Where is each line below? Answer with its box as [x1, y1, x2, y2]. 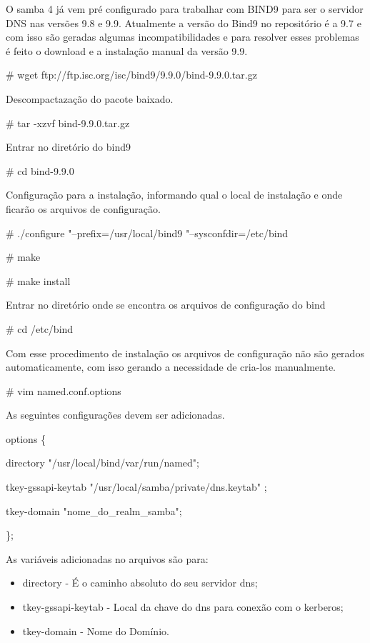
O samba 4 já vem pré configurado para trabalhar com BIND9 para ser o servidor [6, 1, 364, 16]
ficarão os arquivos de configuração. [6, 201, 161, 216]
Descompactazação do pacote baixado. [6, 91, 174, 106]
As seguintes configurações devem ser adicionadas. [6, 407, 225, 422]
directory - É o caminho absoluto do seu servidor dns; [22, 575, 258, 590]
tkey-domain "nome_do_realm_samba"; [6, 503, 182, 518]
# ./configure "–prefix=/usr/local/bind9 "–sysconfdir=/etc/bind [6, 225, 289, 240]
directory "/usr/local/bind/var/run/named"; [6, 455, 199, 470]
